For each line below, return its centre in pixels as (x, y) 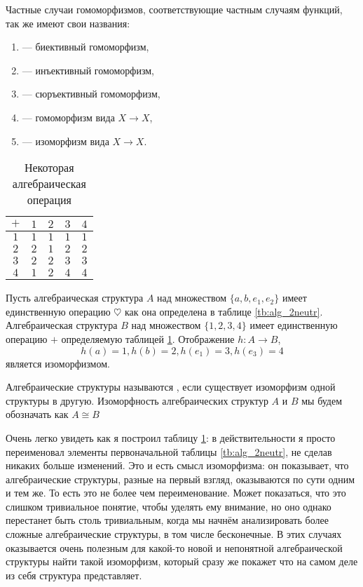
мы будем (322, 400)
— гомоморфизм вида (68, 117)
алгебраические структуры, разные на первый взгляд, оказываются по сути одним (180, 479)
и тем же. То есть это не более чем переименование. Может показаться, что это (176, 493)
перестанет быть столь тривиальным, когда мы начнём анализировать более (167, 520)
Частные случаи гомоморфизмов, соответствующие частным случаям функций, (174, 9)
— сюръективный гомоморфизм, (91, 94)
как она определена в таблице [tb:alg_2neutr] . (224, 311)
